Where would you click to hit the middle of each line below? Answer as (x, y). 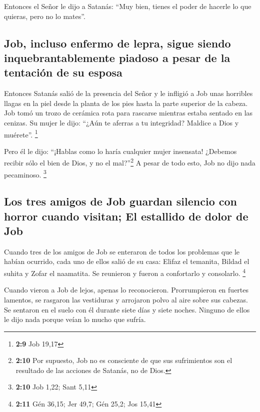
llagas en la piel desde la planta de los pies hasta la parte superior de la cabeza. (126, 103)
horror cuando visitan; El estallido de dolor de (126, 216)
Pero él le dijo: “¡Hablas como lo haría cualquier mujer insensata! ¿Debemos (120, 151)
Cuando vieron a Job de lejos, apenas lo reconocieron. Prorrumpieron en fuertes (126, 290)
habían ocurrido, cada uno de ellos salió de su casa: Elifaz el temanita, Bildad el (127, 261)
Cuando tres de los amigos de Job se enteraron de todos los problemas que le (122, 251)
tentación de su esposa (63, 72)
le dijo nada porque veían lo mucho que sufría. (75, 319)
